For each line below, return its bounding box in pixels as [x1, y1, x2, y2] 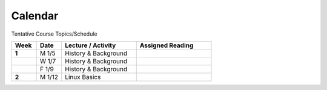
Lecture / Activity [64, 41, 116, 50]
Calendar [11, 9, 59, 22]
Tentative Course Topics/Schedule [11, 30, 97, 37]
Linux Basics [64, 72, 101, 81]
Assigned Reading [139, 41, 194, 50]
